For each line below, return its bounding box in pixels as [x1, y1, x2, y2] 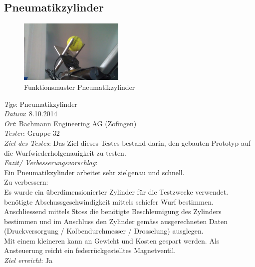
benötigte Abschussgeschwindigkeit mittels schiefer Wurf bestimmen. [4, 196, 214, 207]
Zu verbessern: [4, 177, 48, 187]
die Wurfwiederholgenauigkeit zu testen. [4, 147, 126, 158]
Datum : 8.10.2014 [4, 108, 57, 119]
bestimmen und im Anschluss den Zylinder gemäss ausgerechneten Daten [4, 216, 228, 226]
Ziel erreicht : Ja [4, 255, 53, 266]
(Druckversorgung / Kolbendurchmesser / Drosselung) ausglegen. [4, 226, 204, 236]
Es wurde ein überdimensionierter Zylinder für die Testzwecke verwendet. [4, 186, 229, 197]
